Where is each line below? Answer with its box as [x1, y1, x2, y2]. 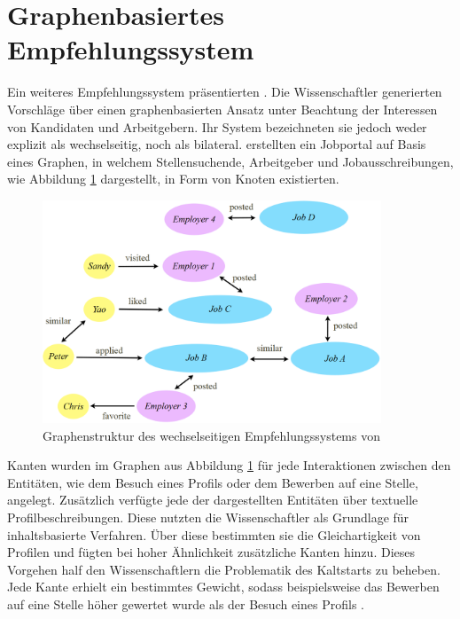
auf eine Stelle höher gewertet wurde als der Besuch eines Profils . [7, 594, 364, 613]
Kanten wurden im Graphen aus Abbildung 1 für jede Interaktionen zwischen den [7, 456, 451, 474]
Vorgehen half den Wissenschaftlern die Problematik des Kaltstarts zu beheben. [7, 560, 441, 578]
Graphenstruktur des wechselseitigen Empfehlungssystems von [43, 426, 380, 444]
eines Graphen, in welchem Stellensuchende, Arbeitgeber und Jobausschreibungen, [7, 152, 454, 170]
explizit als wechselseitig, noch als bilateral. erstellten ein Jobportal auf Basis [7, 135, 426, 153]
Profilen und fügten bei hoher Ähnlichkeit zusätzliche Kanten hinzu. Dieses [7, 543, 416, 561]
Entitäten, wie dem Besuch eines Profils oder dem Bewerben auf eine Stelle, [7, 473, 418, 491]
